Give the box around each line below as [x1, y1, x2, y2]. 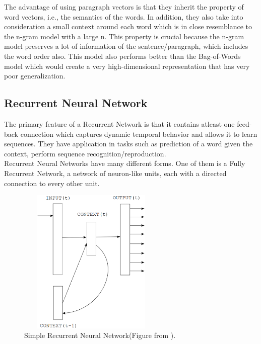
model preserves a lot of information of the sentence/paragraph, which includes [4, 41, 248, 51]
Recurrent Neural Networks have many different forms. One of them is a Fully [4, 158, 245, 168]
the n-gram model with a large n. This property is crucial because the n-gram [4, 31, 244, 41]
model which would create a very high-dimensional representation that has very [4, 60, 250, 71]
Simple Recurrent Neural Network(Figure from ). [24, 330, 176, 340]
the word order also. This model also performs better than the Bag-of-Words [4, 50, 241, 61]
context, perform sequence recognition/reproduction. [4, 148, 166, 158]
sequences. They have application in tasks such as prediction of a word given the [4, 138, 253, 149]
